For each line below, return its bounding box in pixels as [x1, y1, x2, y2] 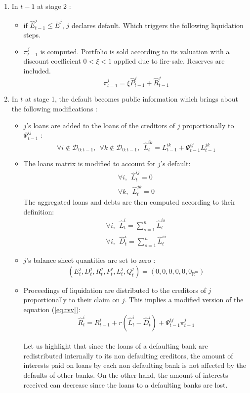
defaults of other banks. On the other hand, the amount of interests [23, 369, 228, 380]
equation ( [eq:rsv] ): [23, 304, 81, 314]
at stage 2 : [37, 1, 71, 11]
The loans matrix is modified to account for [23, 158, 156, 168]
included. [23, 65, 51, 75]
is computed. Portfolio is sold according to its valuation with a [40, 46, 230, 56]
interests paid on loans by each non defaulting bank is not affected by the [23, 360, 246, 370]
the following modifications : [11, 104, 97, 114]
